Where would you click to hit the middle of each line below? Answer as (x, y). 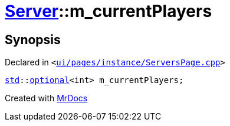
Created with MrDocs (46, 98)
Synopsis (33, 39)
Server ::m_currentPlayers (109, 11)
